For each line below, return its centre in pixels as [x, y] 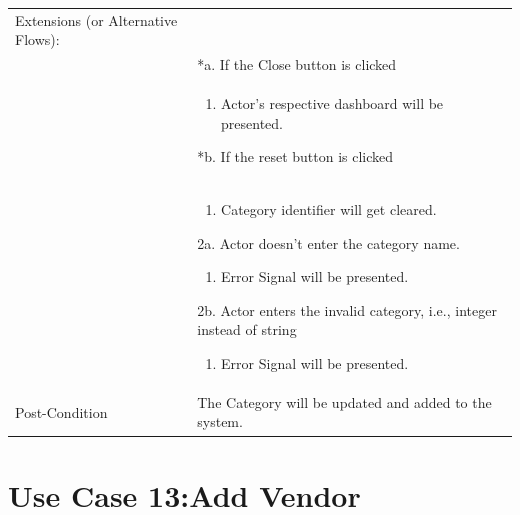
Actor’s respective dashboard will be [332, 103]
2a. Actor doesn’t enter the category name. [328, 242]
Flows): [37, 39]
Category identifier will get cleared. [329, 209]
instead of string [247, 329]
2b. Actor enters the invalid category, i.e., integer [347, 309]
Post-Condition [61, 411]
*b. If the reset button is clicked [295, 156]
